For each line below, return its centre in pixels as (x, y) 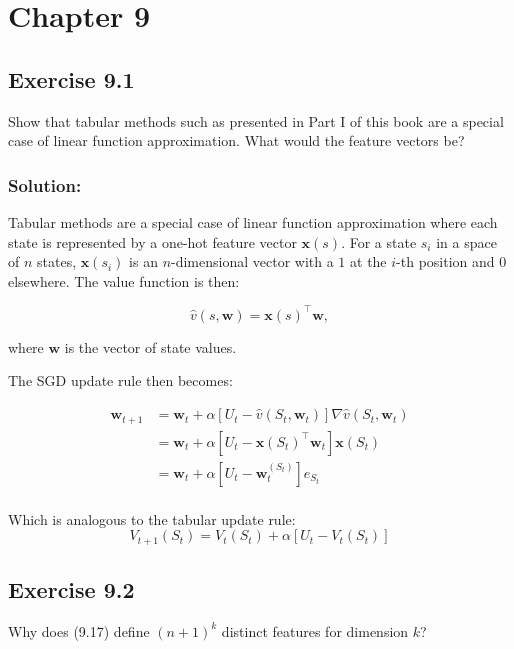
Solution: (45, 184)
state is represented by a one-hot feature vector (152, 241)
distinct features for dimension (315, 630)
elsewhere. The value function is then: (124, 280)
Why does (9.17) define (79, 630)
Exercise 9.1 (71, 78)
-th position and (445, 261)
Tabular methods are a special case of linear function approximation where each (253, 221)
